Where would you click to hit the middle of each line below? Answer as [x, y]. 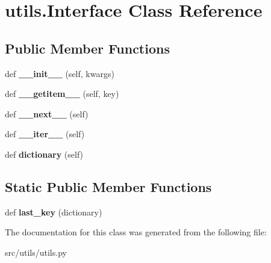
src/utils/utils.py [36, 252]
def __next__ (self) [47, 113]
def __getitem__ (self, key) [62, 94]
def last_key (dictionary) [54, 212]
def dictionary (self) [44, 154]
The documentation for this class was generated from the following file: [136, 232]
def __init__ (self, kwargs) [60, 73]
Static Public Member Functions [108, 186]
